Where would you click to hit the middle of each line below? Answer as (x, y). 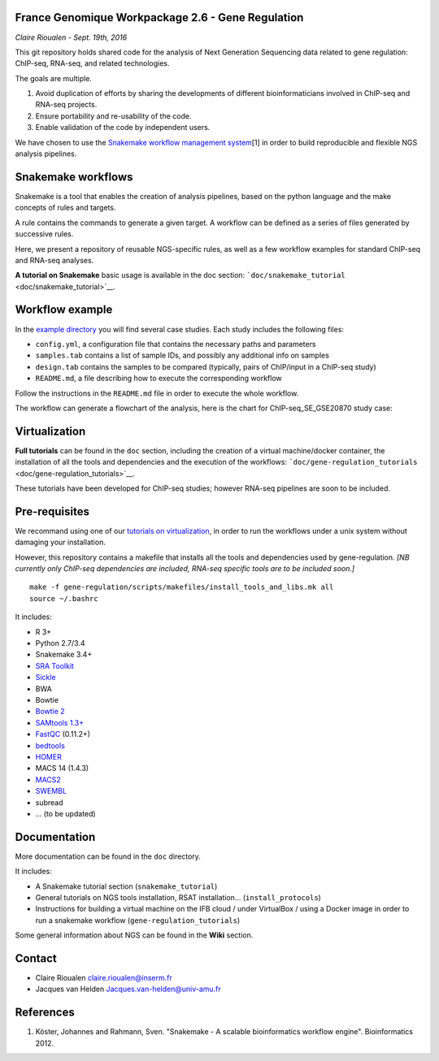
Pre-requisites (52, 511)
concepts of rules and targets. (65, 208)
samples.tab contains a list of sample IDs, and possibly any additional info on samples (182, 355)
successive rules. (44, 234)
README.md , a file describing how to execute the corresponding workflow (159, 379)
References (45, 1013)
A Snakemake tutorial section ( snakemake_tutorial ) (126, 886)
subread (50, 802)
